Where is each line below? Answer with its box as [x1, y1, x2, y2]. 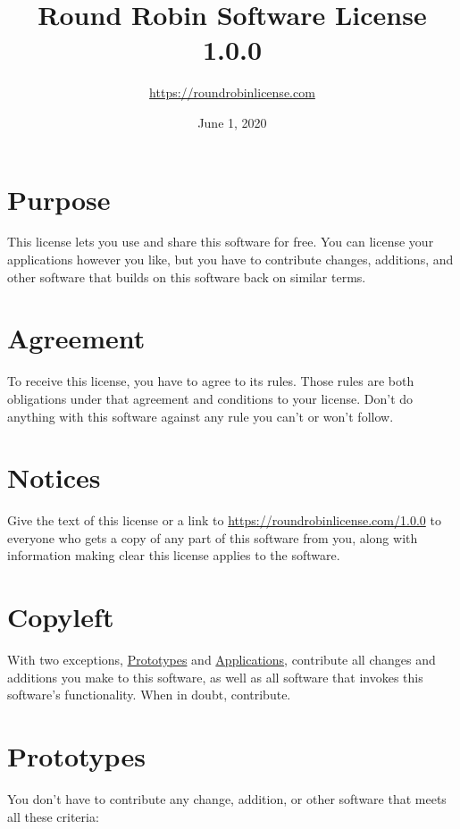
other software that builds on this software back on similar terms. [7, 267, 366, 286]
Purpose [7, 180, 111, 217]
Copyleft [7, 599, 114, 635]
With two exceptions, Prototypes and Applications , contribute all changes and [7, 650, 436, 669]
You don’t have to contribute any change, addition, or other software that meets [7, 790, 447, 808]
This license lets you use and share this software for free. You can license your [7, 232, 434, 251]
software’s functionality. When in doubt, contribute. [7, 685, 291, 704]
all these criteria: [7, 807, 99, 825]
